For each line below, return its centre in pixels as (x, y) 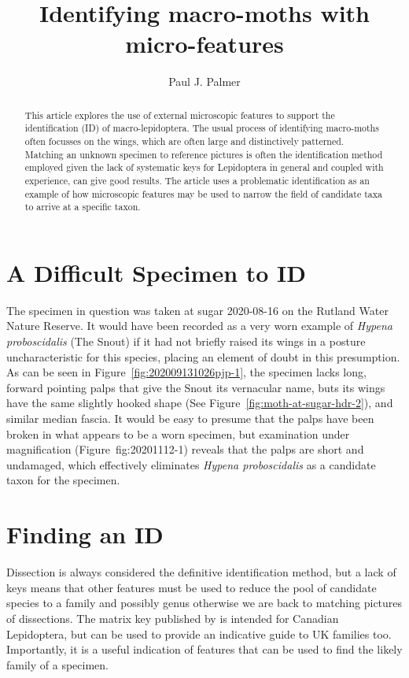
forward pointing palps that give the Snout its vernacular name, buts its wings (196, 387)
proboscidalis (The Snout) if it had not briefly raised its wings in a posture (186, 341)
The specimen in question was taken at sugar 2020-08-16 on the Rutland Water (197, 310)
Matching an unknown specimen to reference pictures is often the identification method (204, 154)
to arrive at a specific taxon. (83, 207)
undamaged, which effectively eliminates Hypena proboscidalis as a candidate (191, 464)
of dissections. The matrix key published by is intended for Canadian (173, 618)
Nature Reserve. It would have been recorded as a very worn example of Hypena (199, 326)
